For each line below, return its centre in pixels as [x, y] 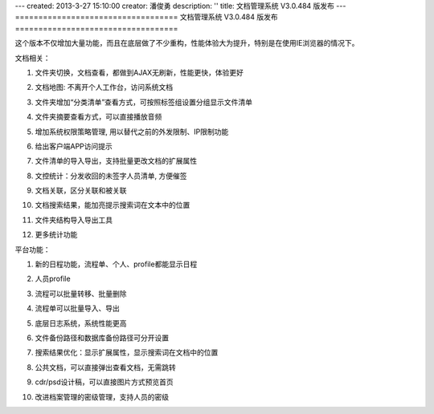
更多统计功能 [56, 235]
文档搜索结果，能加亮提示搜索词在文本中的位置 [113, 205]
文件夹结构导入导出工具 [74, 220]
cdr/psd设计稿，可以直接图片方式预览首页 [104, 382]
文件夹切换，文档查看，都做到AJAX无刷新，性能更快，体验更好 [139, 72]
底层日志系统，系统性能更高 [81, 323]
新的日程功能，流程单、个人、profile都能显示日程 [116, 264]
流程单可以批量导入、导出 [77, 308]
